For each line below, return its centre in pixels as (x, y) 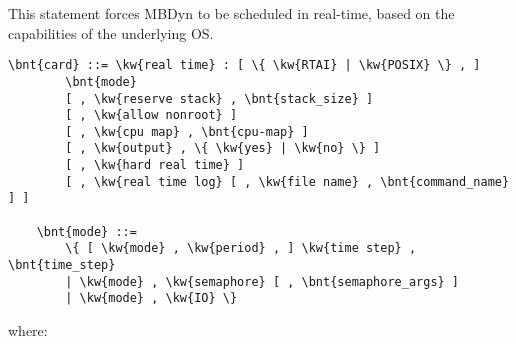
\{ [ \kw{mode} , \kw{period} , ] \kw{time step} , (241, 248)
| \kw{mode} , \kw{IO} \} (151, 298)
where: (28, 330)
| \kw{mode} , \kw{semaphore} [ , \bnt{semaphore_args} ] (262, 281)
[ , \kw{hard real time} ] (155, 165)
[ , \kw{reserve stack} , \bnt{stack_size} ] (219, 98)
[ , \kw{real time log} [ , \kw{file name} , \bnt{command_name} (287, 181)
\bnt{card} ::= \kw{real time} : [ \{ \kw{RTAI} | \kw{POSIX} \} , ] (244, 65)
